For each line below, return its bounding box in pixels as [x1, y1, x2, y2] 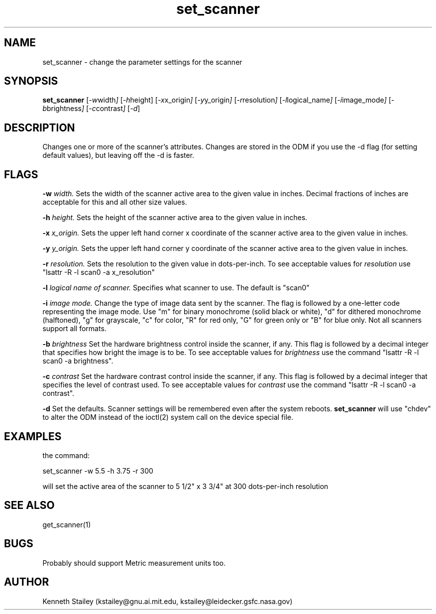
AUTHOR [4, 576, 49, 589]
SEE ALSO [4, 499, 55, 512]
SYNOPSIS [4, 75, 58, 88]
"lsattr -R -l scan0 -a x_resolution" [42, 268, 155, 277]
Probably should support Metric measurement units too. [42, 558, 226, 567]
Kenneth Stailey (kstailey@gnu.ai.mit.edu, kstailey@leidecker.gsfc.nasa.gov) [42, 597, 293, 606]
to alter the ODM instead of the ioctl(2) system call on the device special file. [42, 413, 294, 422]
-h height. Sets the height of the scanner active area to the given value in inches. [42, 213, 308, 222]
